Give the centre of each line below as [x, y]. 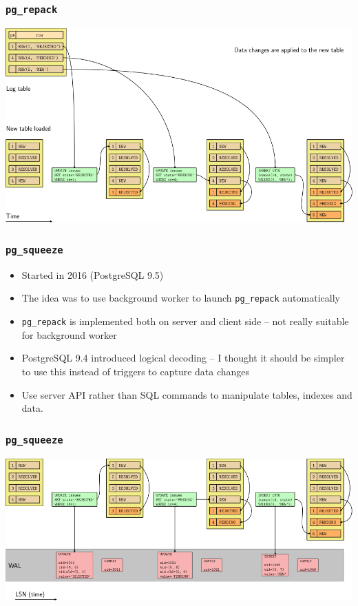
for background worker [69, 334]
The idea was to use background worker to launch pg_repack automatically [181, 298]
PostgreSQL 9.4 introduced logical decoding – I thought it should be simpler [183, 358]
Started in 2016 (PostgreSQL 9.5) [93, 274]
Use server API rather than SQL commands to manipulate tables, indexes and [187, 394]
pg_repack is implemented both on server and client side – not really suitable [185, 321]
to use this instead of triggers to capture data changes [136, 371]
